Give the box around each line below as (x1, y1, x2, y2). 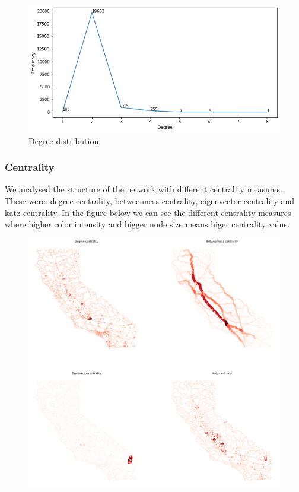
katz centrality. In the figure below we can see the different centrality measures (5, 206, 291, 218)
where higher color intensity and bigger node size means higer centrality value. (5, 218, 290, 230)
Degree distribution (28, 134, 99, 147)
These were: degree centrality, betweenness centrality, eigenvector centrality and (5, 195, 295, 207)
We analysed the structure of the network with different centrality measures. (5, 183, 282, 195)
